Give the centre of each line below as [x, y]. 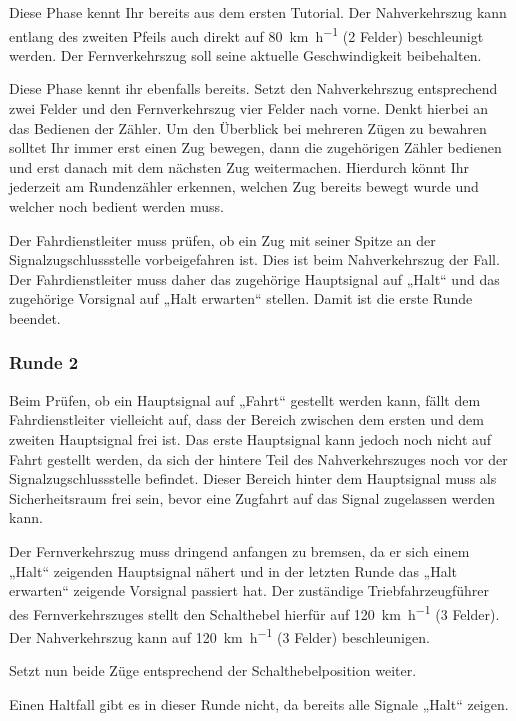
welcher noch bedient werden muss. [116, 206]
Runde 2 [44, 362]
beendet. [35, 317]
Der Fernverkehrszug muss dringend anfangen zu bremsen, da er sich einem [239, 550]
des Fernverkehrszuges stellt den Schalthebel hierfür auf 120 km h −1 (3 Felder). [254, 612]
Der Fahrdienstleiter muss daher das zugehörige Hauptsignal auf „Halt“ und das [254, 278]
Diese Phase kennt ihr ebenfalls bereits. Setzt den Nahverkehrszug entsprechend [253, 88]
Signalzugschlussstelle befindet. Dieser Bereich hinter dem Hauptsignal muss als [253, 478]
